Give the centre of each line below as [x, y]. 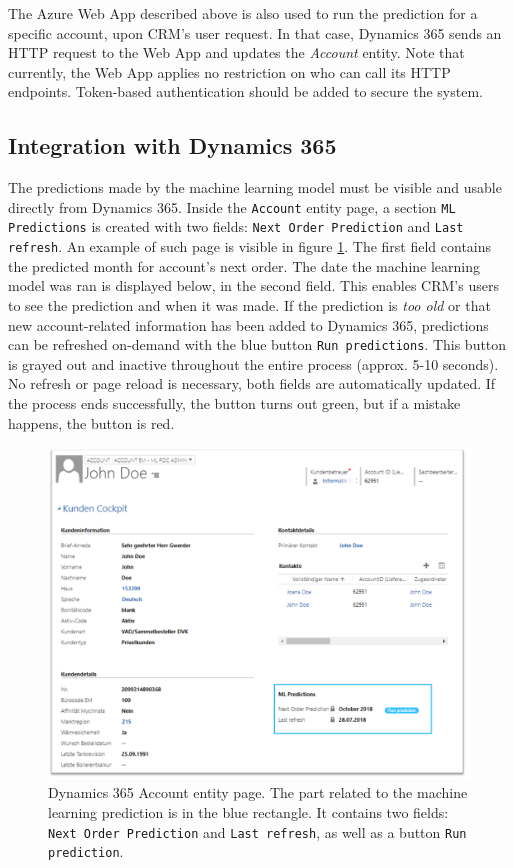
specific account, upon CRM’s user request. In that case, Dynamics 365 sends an [255, 32]
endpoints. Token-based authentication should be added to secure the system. [245, 91]
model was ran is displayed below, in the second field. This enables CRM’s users [253, 285]
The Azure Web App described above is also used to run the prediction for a [243, 13]
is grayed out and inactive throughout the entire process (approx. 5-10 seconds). [253, 363]
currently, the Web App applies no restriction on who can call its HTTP [229, 71]
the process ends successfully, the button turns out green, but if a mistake [234, 402]
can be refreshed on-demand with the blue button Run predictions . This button [257, 344]
